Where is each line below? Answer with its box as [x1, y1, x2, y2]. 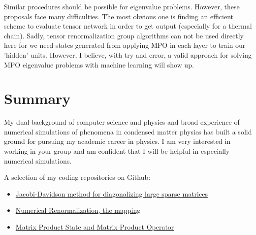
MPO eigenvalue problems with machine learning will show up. [4, 59, 194, 69]
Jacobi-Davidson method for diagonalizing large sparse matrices [15, 188, 208, 199]
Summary [4, 88, 71, 108]
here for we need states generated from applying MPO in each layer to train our [4, 40, 246, 50]
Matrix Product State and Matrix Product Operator [15, 222, 174, 232]
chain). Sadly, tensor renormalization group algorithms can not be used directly [4, 30, 244, 40]
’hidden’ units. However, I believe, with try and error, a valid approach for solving [4, 49, 252, 60]
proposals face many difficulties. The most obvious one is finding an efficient [4, 11, 233, 21]
